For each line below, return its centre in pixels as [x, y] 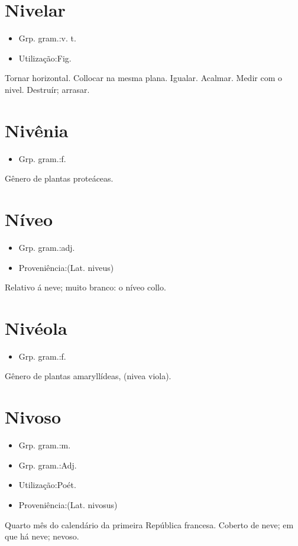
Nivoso [33, 417]
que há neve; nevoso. [42, 536]
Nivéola [36, 327]
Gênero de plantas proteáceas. [59, 178]
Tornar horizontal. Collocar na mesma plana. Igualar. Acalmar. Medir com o [143, 78]
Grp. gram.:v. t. [47, 38]
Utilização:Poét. [47, 485]
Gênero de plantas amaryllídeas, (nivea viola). [88, 376]
